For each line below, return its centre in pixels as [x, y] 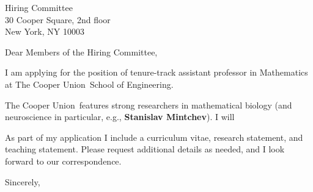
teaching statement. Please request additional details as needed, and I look [145, 149]
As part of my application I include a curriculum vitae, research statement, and [154, 137]
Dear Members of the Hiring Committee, [81, 52]
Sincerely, [23, 181]
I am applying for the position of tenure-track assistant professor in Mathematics [156, 72]
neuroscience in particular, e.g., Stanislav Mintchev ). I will [120, 117]
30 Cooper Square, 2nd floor [58, 19]
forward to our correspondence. [63, 161]
